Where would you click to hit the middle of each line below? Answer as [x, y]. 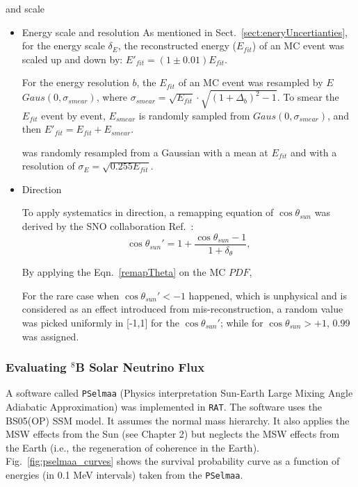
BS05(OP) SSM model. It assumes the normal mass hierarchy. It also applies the [178, 420]
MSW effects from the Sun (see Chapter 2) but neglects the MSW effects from [173, 434]
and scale [25, 8]
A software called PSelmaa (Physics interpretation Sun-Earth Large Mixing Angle [179, 393]
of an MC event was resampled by [251, 82]
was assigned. [50, 336]
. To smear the [308, 97]
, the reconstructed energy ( [177, 46]
